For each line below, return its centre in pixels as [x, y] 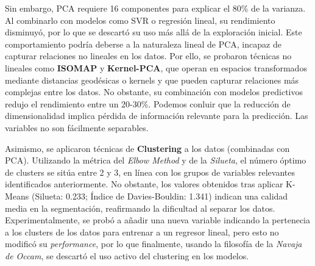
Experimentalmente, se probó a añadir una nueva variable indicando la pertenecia [158, 220]
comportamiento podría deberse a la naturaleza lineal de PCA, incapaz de [143, 44]
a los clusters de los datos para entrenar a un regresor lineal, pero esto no [142, 232]
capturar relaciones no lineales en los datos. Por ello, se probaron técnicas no [148, 56]
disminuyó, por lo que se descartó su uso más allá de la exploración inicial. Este [154, 32]
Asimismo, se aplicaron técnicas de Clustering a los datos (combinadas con [147, 148]
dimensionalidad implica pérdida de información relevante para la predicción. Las [157, 116]
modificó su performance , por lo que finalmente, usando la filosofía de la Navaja [154, 244]
